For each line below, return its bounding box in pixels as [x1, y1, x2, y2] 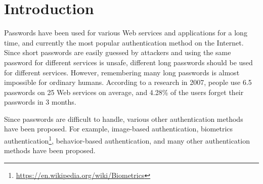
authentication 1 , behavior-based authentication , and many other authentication [4, 134, 250, 146]
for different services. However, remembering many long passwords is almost [4, 67, 240, 77]
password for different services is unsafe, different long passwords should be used [4, 57, 253, 67]
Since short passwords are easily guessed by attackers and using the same [4, 47, 231, 58]
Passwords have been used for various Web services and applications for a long [4, 27, 247, 38]
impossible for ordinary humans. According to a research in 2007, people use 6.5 [4, 77, 252, 87]
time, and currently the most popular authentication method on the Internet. [4, 37, 244, 48]
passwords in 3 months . [4, 97, 76, 107]
